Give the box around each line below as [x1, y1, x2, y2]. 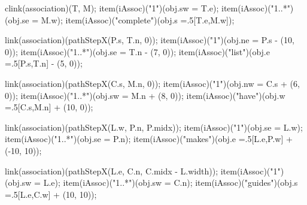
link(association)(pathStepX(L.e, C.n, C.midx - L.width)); [5, 164, 218, 177]
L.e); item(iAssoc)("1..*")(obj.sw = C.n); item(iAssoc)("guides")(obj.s [43, 176, 298, 189]
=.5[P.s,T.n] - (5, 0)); [5, 57, 83, 70]
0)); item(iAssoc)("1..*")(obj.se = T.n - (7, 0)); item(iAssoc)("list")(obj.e [5, 45, 270, 58]
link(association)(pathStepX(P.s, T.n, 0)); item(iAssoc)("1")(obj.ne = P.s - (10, [5, 34, 294, 46]
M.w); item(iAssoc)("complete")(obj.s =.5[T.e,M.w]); [41, 13, 235, 26]
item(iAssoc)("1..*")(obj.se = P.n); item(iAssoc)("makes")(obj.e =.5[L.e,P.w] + [5, 132, 293, 145]
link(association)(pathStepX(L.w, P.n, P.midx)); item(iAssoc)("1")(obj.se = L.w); [5, 120, 303, 133]
